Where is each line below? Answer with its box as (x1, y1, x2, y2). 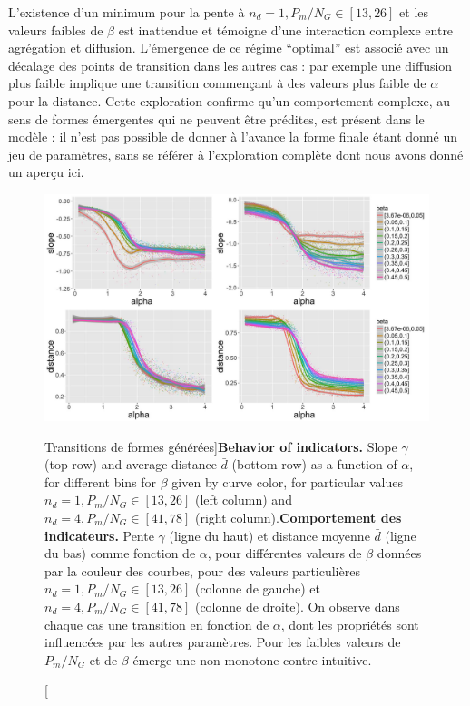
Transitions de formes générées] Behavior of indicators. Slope (44, 436, 397, 456)
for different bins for (44, 472, 157, 491)
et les (399, 3, 429, 21)
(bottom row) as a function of (231, 455, 397, 474)
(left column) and (194, 490, 292, 509)
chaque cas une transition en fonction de (44, 614, 269, 633)
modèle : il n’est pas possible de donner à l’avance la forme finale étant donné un (8, 127, 458, 146)
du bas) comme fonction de (44, 544, 196, 563)
